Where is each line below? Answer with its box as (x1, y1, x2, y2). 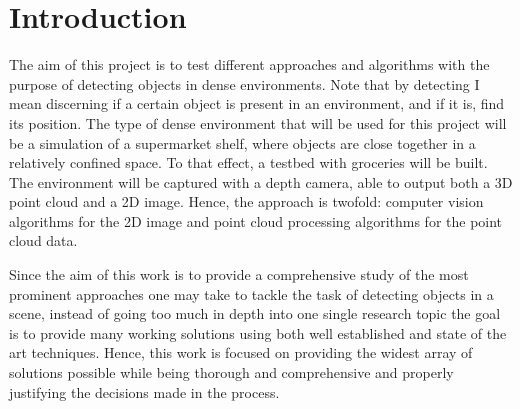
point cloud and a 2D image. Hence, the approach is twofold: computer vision (9, 191, 484, 212)
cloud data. (9, 230, 78, 251)
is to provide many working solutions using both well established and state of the (9, 322, 507, 343)
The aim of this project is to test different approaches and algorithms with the (9, 54, 490, 75)
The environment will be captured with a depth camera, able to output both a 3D (9, 171, 513, 192)
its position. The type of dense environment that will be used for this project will (9, 112, 507, 133)
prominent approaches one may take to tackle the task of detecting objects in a (9, 283, 494, 304)
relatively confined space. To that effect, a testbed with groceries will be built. (9, 152, 488, 173)
